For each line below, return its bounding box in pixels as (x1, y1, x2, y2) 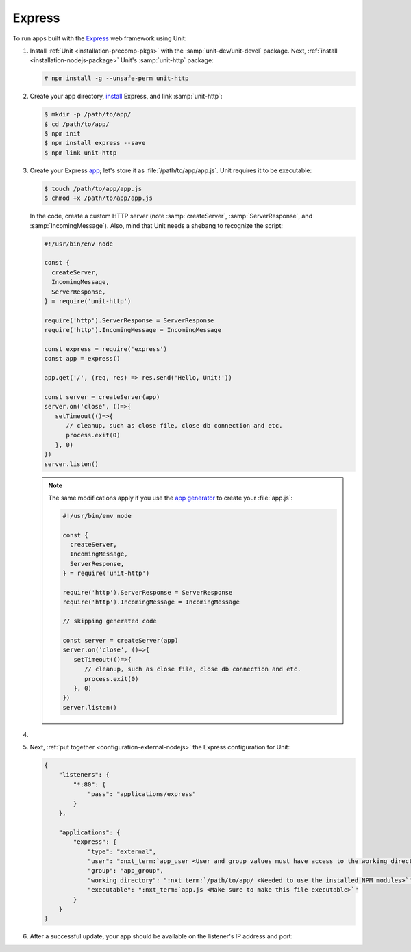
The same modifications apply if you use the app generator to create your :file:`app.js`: (48, 493, 293, 502)
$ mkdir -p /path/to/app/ (44, 110, 132, 118)
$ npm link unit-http (44, 149, 117, 157)
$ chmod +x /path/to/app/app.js (44, 194, 153, 202)
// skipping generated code (62, 617, 157, 626)
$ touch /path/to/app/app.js (44, 185, 142, 192)
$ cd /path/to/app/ (44, 120, 110, 128)
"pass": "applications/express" (87, 790, 197, 798)
